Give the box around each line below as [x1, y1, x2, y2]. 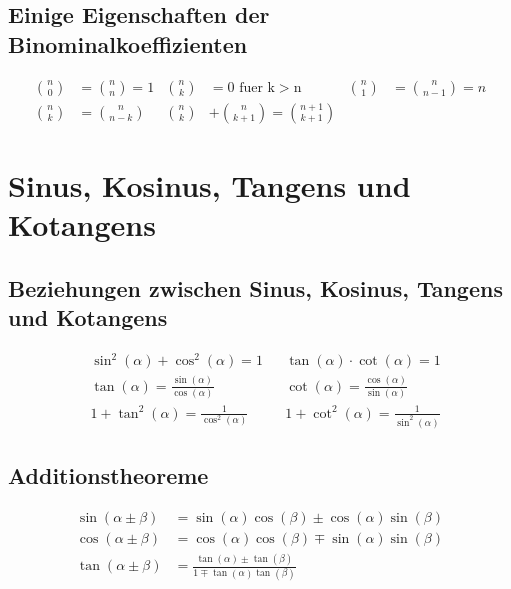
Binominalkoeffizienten [8, 28, 248, 59]
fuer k [239, 80, 275, 95]
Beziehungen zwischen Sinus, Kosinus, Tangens [8, 272, 503, 303]
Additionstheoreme [8, 460, 209, 490]
